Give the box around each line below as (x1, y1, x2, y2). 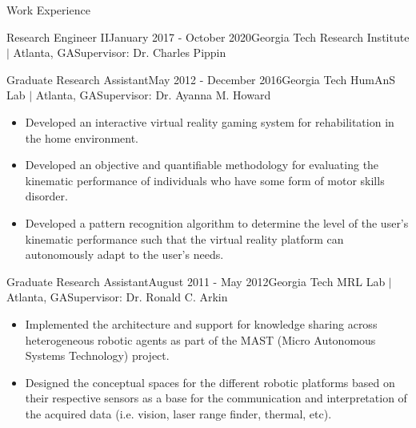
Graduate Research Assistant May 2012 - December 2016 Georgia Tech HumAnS (6, 71, 395, 87)
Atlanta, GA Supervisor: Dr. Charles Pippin (13, 44, 226, 61)
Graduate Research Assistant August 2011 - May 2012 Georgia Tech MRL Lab (6, 273, 386, 289)
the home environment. (25, 129, 139, 146)
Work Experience (6, 2, 90, 18)
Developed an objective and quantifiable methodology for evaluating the (25, 156, 379, 173)
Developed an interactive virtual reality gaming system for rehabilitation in (25, 113, 394, 130)
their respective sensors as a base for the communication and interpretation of (25, 390, 407, 406)
